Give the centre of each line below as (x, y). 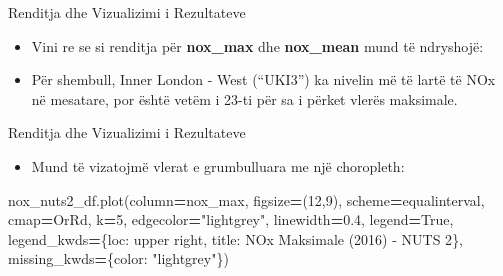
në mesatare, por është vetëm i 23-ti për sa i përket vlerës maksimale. (244, 98)
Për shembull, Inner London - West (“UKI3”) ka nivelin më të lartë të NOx (263, 79)
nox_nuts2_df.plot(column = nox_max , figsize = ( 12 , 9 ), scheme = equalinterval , (246, 199)
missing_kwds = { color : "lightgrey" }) (118, 258)
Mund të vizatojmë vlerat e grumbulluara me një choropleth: (218, 165)
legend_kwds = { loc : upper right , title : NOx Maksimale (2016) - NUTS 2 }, (236, 238)
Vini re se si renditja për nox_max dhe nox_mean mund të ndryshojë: (257, 45)
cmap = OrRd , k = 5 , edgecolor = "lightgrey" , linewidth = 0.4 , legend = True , (231, 219)
